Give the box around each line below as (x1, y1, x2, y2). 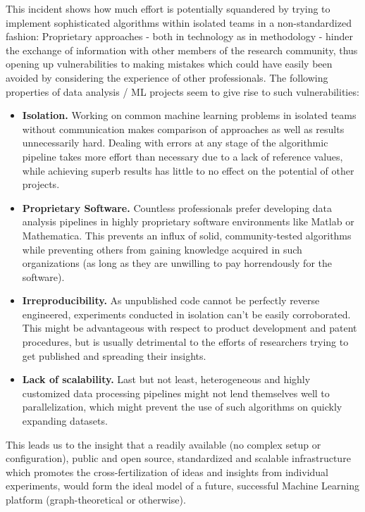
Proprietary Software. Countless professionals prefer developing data (22, 200, 333, 215)
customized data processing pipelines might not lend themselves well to (22, 385, 330, 400)
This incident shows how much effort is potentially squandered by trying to (6, 1, 330, 15)
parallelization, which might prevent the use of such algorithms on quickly (22, 399, 342, 414)
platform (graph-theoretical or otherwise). (6, 492, 186, 506)
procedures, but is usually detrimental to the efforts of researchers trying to (22, 335, 349, 349)
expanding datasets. (22, 413, 108, 428)
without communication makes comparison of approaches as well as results (22, 121, 345, 136)
